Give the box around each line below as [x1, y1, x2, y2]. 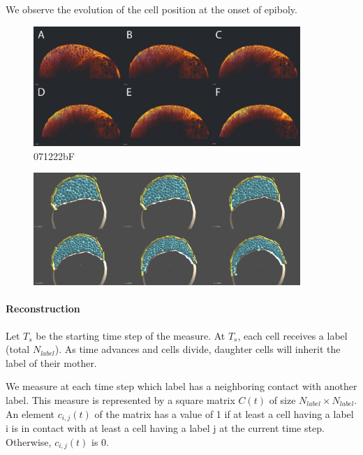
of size [269, 392, 296, 407]
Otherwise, [6, 434, 52, 449]
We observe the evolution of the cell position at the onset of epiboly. [6, 2, 297, 16]
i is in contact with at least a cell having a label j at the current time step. [6, 420, 325, 435]
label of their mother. [6, 355, 97, 370]
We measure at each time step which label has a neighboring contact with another [6, 379, 357, 393]
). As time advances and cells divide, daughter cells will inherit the [54, 342, 341, 356]
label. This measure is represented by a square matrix [6, 392, 235, 407]
